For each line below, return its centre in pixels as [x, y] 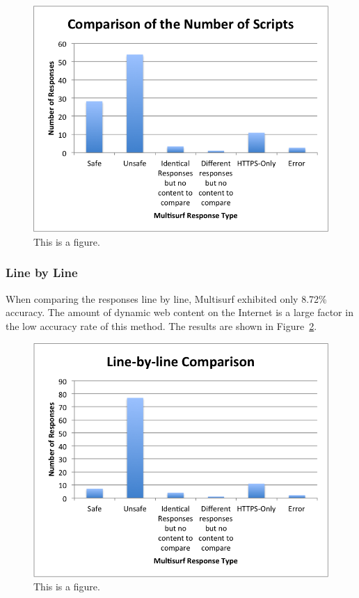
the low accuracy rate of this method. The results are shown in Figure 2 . [161, 325]
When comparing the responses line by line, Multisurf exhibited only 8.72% [166, 298]
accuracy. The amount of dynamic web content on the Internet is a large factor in [179, 312]
